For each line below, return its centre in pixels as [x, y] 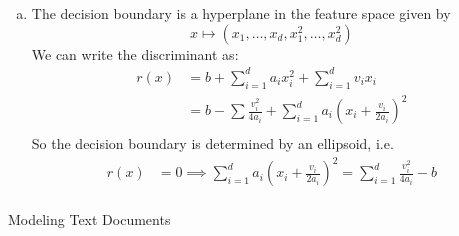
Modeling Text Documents [89, 219]
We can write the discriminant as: [135, 53]
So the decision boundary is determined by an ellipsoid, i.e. [212, 143]
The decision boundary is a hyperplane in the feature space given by [241, 13]
